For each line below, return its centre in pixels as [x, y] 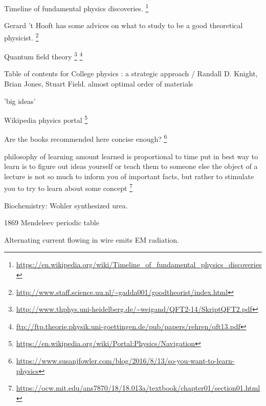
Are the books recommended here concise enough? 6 [86, 138]
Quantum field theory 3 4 [43, 56]
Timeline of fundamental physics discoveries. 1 [76, 7]
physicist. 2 [21, 36]
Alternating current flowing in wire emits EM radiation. [92, 239]
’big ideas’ [20, 101]
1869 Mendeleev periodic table [52, 222]
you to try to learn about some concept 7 [68, 187]
